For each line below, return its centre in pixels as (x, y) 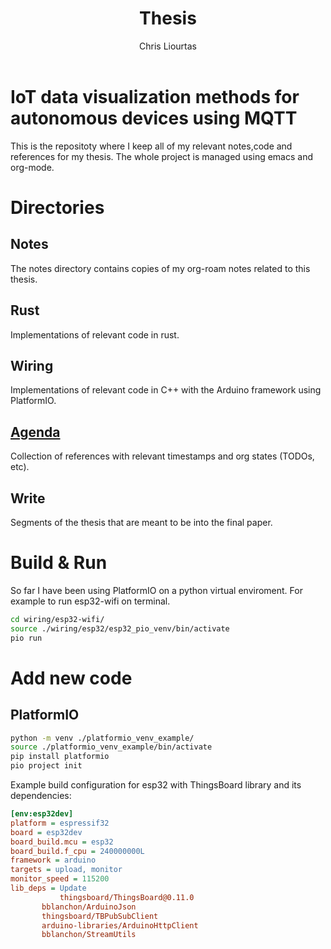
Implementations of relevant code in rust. (95, 334)
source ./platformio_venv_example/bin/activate (111, 747)
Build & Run (59, 563)
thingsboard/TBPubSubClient (100, 916)
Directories (57, 207)
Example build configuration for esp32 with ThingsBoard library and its (156, 785)
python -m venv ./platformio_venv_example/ (102, 738)
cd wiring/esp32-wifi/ (57, 619)
